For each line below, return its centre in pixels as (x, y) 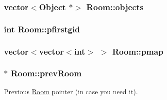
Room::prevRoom (46, 73)
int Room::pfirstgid (42, 29)
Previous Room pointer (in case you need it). (71, 91)
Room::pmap (138, 51)
